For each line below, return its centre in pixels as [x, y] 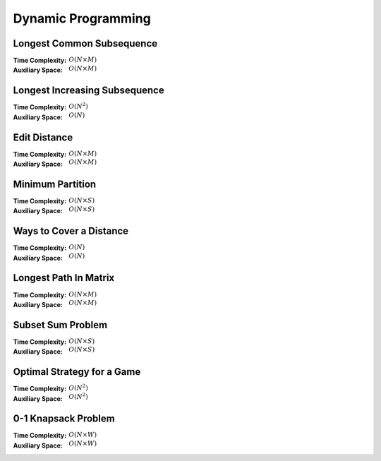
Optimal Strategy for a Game [77, 372]
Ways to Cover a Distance [71, 231]
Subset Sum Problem [60, 325]
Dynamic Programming [82, 18]
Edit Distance [43, 137]
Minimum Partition [55, 184]
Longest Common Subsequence [85, 43]
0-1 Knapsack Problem [64, 419]
